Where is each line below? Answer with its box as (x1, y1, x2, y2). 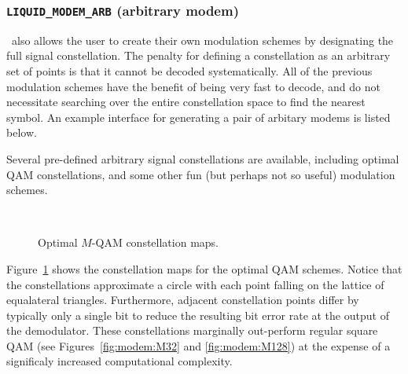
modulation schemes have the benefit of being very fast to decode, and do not (6, 78, 380, 94)
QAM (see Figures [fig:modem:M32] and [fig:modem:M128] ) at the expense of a (6, 337, 391, 354)
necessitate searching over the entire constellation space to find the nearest (6, 93, 366, 110)
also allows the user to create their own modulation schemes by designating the (11, 31, 394, 48)
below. (6, 124, 37, 141)
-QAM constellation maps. (91, 234, 219, 251)
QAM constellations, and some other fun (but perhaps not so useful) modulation (6, 166, 395, 182)
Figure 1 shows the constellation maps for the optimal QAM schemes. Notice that (6, 260, 402, 277)
